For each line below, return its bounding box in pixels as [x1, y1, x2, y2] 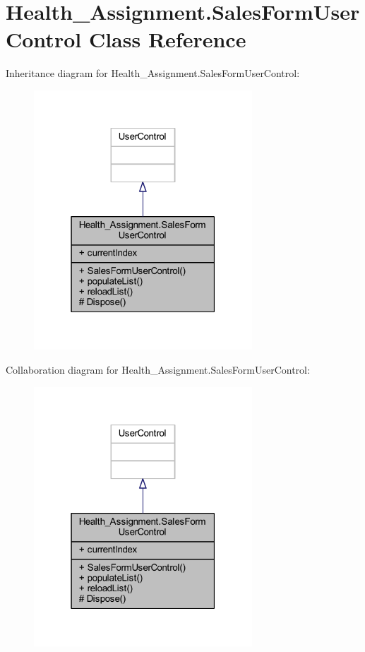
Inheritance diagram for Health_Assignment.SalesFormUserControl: [6, 66, 300, 81]
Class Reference [88, 25, 246, 54]
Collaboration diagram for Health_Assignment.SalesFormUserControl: [6, 362, 310, 377]
